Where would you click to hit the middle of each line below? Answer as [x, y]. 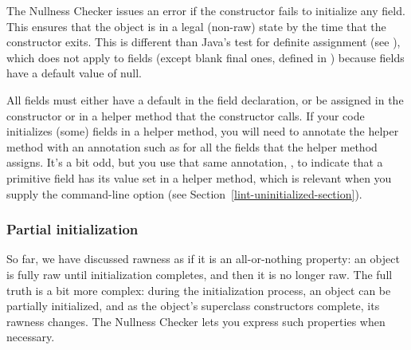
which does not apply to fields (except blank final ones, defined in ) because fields [205, 57]
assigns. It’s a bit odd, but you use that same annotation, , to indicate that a [195, 162]
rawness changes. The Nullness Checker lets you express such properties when [196, 321]
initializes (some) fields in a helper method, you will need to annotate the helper [203, 131]
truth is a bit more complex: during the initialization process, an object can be [199, 290]
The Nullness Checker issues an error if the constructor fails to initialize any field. [206, 10]
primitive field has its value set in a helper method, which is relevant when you [199, 177]
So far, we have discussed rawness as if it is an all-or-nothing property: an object [203, 259]
